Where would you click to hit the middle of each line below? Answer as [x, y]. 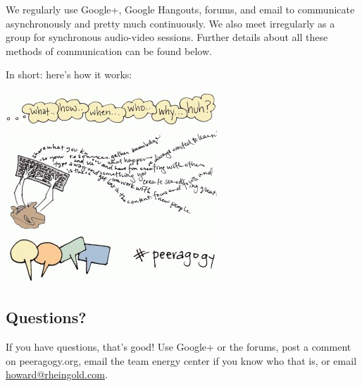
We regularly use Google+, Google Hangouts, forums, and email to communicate [180, 9]
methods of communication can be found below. [109, 50]
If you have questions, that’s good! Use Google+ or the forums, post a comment [179, 346]
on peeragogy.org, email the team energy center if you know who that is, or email [181, 360]
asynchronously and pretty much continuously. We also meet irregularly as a [170, 23]
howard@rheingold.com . [57, 374]
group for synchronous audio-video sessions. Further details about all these [167, 37]
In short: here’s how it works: [69, 74]
